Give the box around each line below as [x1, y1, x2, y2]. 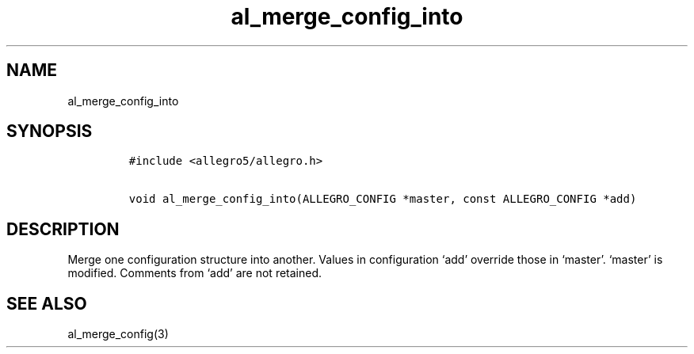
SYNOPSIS [6, 121, 93, 142]
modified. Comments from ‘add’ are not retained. [67, 266, 322, 280]
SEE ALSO [6, 293, 87, 314]
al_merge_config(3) [67, 327, 169, 341]
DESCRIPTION [6, 219, 120, 239]
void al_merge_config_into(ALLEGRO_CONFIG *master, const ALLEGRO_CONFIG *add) [128, 192, 637, 206]
